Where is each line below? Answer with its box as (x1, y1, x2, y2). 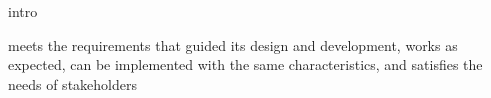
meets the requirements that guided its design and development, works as (8, 34, 458, 55)
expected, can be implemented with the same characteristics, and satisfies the (8, 54, 483, 75)
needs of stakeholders (8, 73, 137, 94)
